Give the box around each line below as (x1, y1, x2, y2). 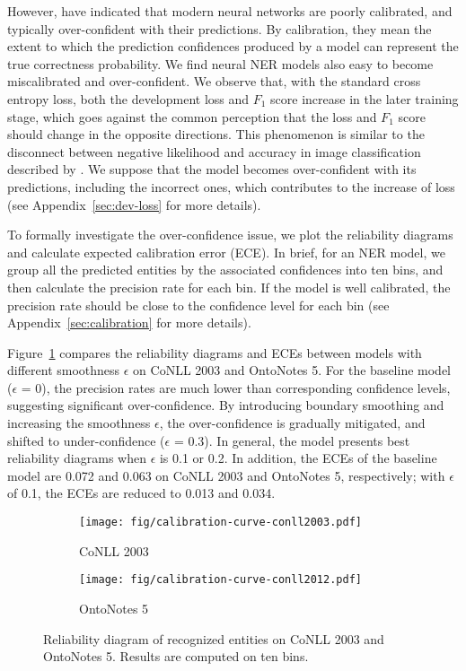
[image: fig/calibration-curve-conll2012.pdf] (79, 573, 362, 587)
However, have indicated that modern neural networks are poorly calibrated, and (7, 2, 453, 20)
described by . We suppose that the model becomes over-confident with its (7, 160, 417, 179)
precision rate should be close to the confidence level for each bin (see (7, 295, 390, 314)
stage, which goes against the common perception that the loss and (7, 107, 377, 126)
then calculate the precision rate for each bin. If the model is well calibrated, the (7, 277, 451, 296)
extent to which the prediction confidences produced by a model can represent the (7, 37, 459, 56)
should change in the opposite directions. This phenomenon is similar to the (7, 125, 425, 144)
